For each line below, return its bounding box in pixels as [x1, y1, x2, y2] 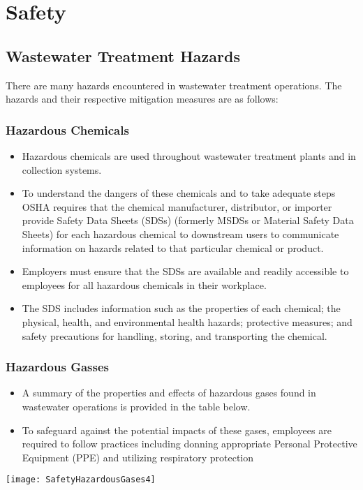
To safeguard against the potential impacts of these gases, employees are [22, 422, 332, 437]
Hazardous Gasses [6, 358, 109, 376]
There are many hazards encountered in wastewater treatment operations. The [6, 77, 342, 92]
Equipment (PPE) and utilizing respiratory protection [22, 450, 254, 464]
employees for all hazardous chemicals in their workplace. [22, 277, 267, 292]
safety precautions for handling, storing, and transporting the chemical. [22, 328, 327, 343]
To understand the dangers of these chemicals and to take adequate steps [22, 186, 336, 200]
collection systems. [22, 162, 102, 177]
